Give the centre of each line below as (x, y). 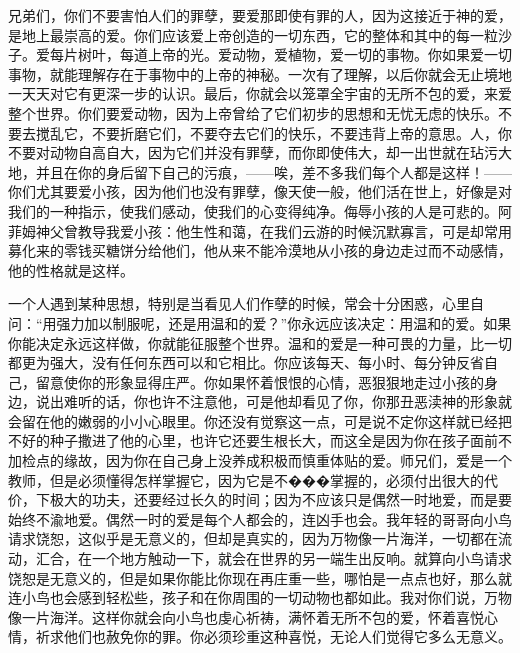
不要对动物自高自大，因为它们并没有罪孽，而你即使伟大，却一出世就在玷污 (253, 152)
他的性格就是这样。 (71, 269)
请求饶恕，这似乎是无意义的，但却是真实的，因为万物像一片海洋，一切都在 (253, 538)
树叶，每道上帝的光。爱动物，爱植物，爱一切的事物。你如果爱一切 (294, 54)
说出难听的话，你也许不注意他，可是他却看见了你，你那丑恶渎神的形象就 (273, 401)
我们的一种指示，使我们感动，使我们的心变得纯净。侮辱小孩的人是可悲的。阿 (260, 210)
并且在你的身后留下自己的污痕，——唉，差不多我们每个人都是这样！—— (273, 171)
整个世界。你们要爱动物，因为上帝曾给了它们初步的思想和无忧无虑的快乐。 (253, 112)
